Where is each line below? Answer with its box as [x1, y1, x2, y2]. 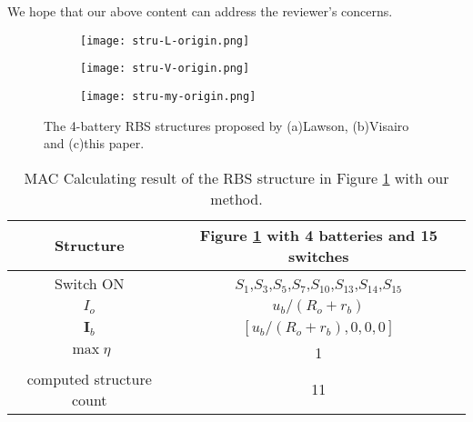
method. [210, 187, 263, 209]
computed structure [26, 367, 152, 389]
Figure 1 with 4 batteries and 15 [199, 224, 438, 246]
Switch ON [55, 272, 125, 294]
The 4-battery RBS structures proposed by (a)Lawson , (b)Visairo [44, 116, 409, 135]
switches [288, 245, 349, 266]
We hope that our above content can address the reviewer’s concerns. [7, 2, 393, 20]
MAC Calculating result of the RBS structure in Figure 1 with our [24, 166, 449, 188]
